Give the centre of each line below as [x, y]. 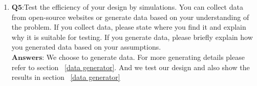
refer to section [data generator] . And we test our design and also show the [131, 67]
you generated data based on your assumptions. [86, 47]
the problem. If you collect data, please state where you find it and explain [129, 27]
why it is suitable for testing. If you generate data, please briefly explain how [132, 37]
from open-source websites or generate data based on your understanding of [130, 17]
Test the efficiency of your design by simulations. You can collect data [133, 7]
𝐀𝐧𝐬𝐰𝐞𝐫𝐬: [28, 58]
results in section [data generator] [66, 77]
